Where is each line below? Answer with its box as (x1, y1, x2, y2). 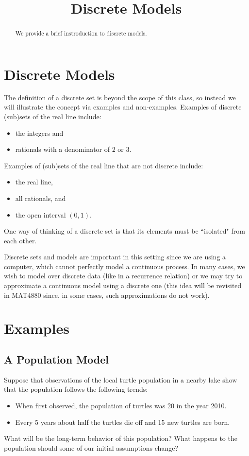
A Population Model (4, 352, 109, 367)
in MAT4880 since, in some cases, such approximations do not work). (4, 290, 210, 300)
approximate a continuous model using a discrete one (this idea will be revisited (4, 280, 242, 291)
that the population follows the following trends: (4, 384, 148, 394)
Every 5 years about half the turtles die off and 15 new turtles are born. (15, 417, 230, 427)
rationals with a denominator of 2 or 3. (15, 144, 132, 154)
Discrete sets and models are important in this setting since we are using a (4, 252, 226, 262)
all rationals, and (15, 193, 66, 203)
